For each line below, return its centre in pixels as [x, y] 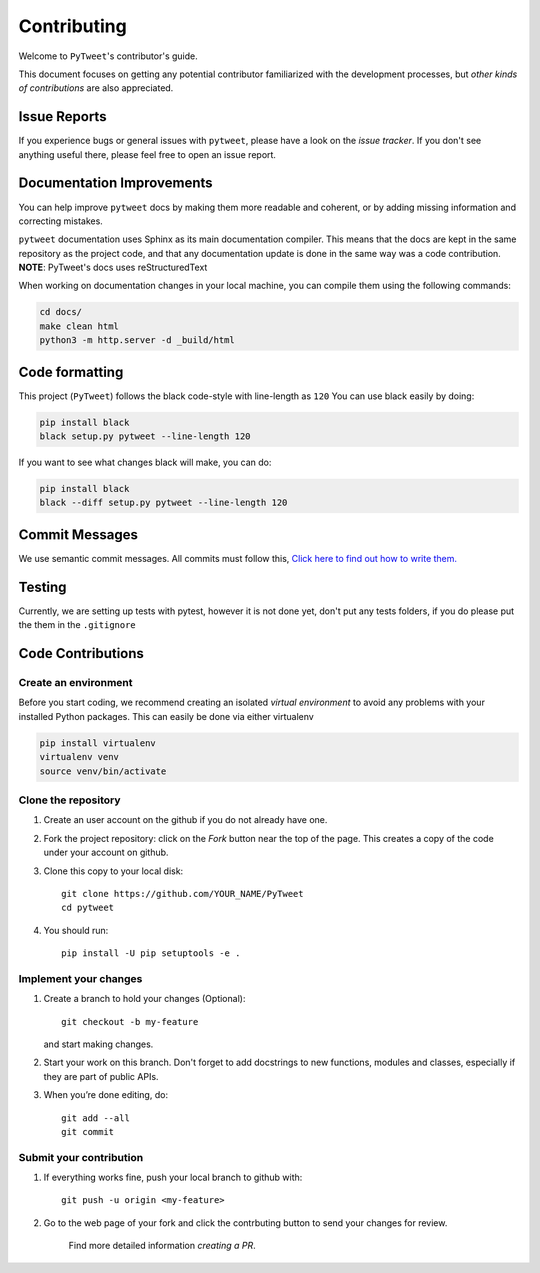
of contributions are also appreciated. [96, 88]
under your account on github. [106, 852]
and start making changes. [98, 1044]
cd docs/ [61, 312]
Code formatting [71, 371]
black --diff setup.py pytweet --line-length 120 [163, 503]
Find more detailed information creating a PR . [162, 1246]
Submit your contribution [81, 1157]
